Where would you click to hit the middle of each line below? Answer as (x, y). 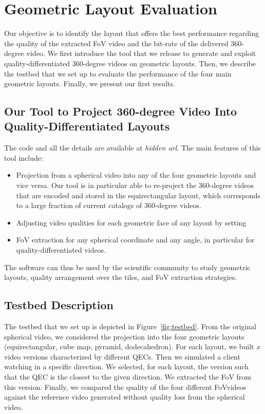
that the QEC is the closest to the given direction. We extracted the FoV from (128, 376)
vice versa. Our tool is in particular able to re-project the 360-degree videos (135, 185)
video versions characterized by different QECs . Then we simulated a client (122, 356)
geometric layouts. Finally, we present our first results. (90, 83)
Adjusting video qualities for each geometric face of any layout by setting (131, 222)
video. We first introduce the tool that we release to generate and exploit (141, 53)
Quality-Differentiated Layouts (87, 126)
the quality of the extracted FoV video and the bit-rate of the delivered (116, 43)
